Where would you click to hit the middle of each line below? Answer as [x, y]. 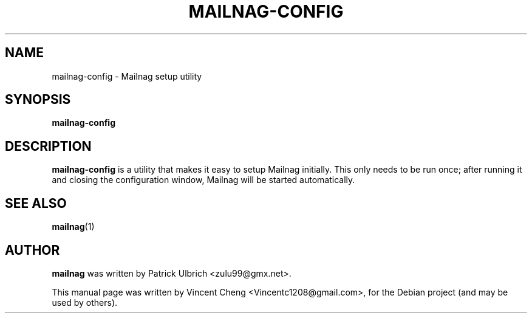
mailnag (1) [73, 227]
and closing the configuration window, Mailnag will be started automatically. [203, 180]
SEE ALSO [36, 203]
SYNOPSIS [38, 100]
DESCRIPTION [48, 146]
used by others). [85, 302]
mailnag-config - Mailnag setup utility [127, 76]
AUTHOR [32, 250]
